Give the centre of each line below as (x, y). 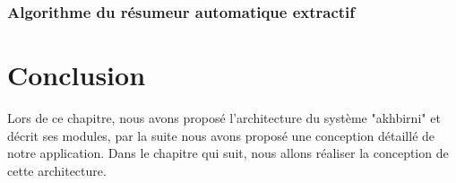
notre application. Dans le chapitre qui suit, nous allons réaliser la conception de (228, 153)
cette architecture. (57, 170)
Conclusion (77, 75)
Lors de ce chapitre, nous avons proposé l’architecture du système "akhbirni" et (224, 117)
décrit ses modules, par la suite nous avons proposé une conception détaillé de (221, 135)
